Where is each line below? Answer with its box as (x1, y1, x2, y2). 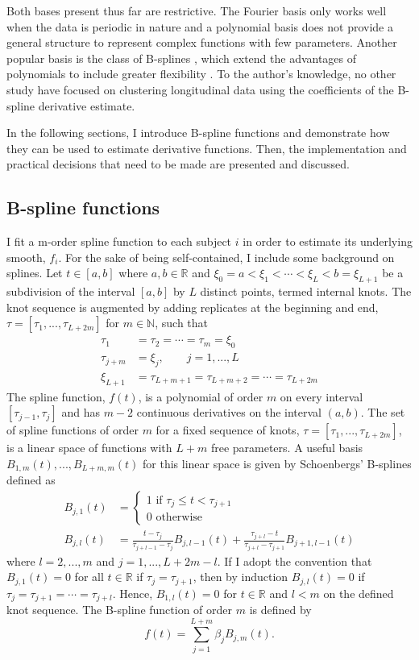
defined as (6, 471, 56, 488)
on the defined (323, 584, 394, 601)
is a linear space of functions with (6, 439, 172, 456)
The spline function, (6, 388, 106, 405)
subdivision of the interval (6, 283, 135, 300)
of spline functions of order (6, 421, 139, 438)
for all (74, 568, 104, 585)
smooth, (6, 248, 46, 265)
